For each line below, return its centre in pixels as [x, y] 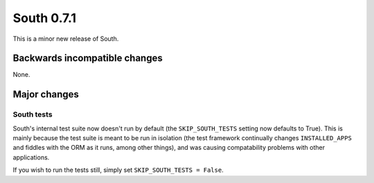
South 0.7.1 [44, 18]
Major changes [46, 94]
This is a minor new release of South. [66, 39]
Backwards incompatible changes [88, 58]
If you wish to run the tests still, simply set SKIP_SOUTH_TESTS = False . [118, 170]
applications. [31, 157]
